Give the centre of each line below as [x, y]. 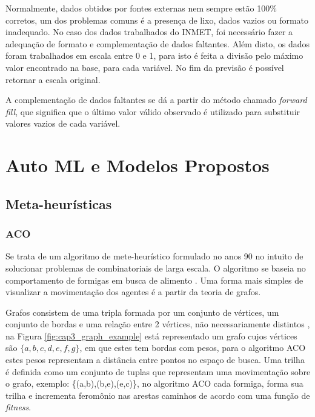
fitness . [18, 407]
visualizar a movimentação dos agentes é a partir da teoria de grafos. [133, 292]
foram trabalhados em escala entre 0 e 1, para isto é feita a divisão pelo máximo [154, 55]
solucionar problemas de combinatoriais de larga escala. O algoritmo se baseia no [156, 268]
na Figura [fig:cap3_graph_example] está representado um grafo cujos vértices [151, 335]
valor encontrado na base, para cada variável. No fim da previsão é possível [145, 67]
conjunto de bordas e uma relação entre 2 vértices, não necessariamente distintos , [158, 324]
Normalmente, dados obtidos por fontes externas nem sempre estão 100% [141, 8]
